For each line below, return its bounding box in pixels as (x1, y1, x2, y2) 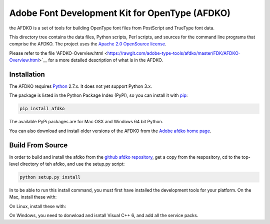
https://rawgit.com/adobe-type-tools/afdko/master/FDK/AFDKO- (107, 50, 241, 56)
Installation (9, 70, 45, 78)
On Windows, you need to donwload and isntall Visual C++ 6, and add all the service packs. (9, 213, 198, 219)
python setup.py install (19, 175, 81, 180)
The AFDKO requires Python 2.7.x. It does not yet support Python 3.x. (9, 83, 152, 89)
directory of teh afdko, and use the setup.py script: (20, 161, 125, 167)
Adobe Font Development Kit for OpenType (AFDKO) (9, 7, 231, 18)
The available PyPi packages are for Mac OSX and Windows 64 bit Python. (9, 119, 163, 125)
